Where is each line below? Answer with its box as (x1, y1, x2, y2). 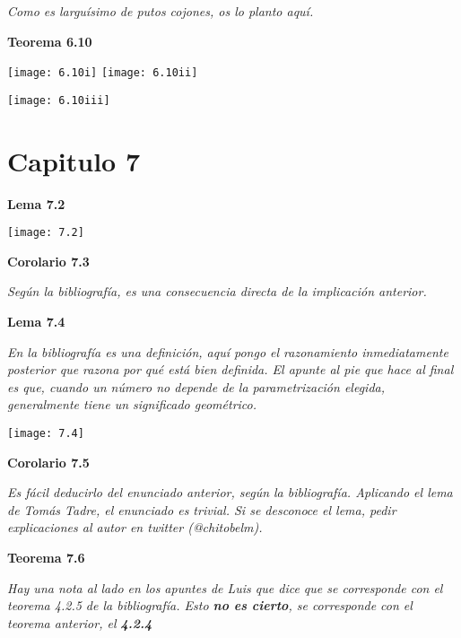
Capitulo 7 (7, 142, 141, 179)
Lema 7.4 (7, 312, 65, 331)
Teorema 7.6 (7, 548, 85, 567)
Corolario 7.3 (7, 251, 90, 270)
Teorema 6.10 (7, 31, 92, 50)
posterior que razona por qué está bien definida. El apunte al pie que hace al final (7, 360, 454, 379)
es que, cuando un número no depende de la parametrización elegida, (7, 377, 385, 396)
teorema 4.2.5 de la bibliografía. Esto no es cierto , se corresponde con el (7, 596, 413, 615)
